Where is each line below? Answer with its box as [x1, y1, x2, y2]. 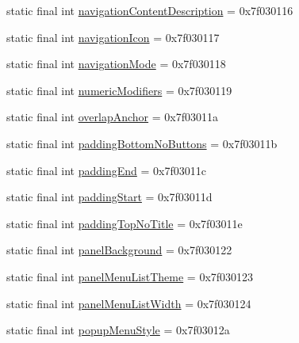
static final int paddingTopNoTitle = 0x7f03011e [6, 215, 243, 231]
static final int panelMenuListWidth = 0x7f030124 [6, 295, 251, 311]
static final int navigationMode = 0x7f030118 [6, 55, 226, 72]
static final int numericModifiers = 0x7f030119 [6, 82, 232, 98]
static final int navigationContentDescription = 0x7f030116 [6, 2, 293, 18]
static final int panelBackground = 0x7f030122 [6, 242, 232, 258]
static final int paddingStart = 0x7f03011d [6, 189, 213, 205]
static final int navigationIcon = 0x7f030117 [6, 29, 220, 45]
